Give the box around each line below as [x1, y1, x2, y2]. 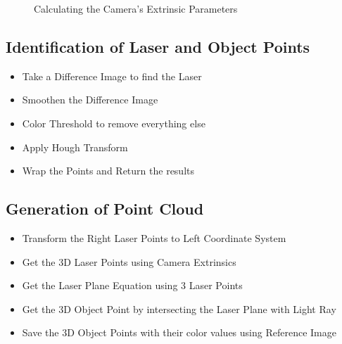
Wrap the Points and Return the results [22, 163, 194, 178]
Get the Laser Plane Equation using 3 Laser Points [22, 278, 243, 293]
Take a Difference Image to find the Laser [22, 68, 202, 83]
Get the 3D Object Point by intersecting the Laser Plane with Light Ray [22, 301, 336, 316]
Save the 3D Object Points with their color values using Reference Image [22, 325, 336, 340]
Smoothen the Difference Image [22, 92, 158, 107]
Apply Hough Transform [22, 139, 128, 154]
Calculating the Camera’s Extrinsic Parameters [34, 1, 238, 15]
